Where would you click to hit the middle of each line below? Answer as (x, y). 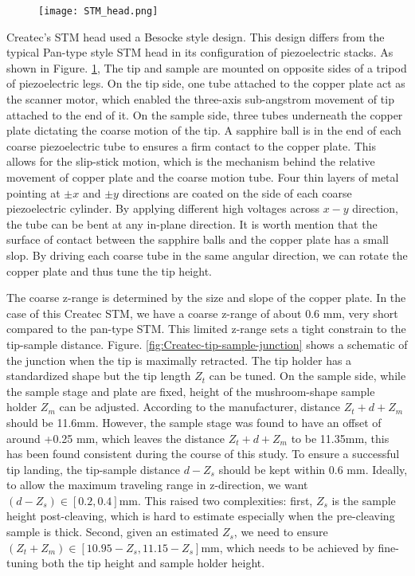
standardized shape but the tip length (99, 376)
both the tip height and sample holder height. (153, 563)
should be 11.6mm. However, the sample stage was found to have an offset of (194, 422)
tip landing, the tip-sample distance (93, 469)
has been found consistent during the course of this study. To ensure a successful (203, 454)
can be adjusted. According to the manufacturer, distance (200, 407)
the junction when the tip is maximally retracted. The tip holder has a (179, 360)
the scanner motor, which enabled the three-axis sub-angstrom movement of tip (200, 99)
